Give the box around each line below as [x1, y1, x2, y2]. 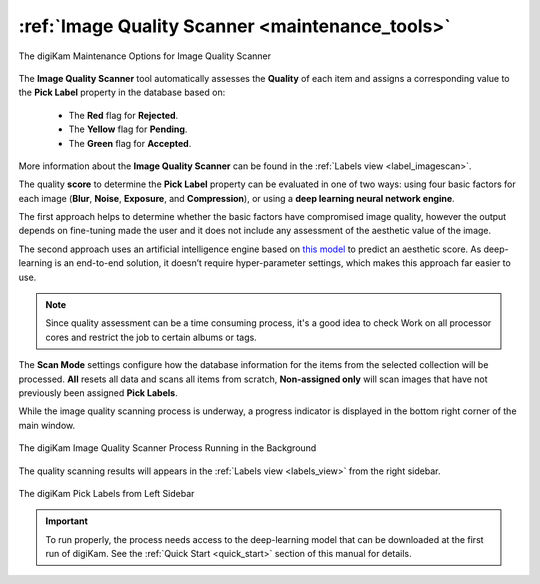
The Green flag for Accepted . [68, 137, 192, 149]
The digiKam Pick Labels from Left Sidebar [18, 487, 195, 499]
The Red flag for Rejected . [68, 109, 179, 121]
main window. [18, 419, 76, 431]
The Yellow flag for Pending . [68, 123, 188, 135]
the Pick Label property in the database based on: [18, 86, 226, 99]
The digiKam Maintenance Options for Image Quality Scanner [18, 50, 272, 62]
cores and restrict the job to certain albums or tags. [45, 331, 257, 343]
